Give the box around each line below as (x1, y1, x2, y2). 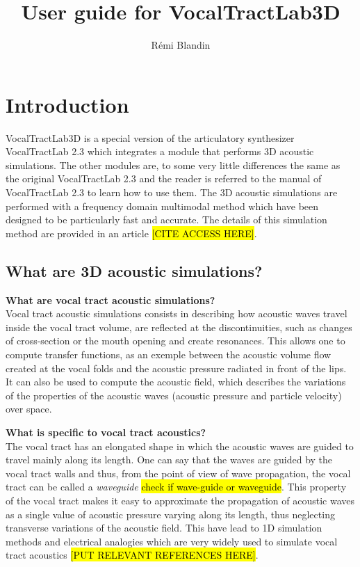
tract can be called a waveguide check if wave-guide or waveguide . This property (6, 479, 347, 494)
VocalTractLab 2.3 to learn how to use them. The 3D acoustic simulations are (6, 185, 338, 200)
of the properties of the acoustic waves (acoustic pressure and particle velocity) (6, 388, 342, 402)
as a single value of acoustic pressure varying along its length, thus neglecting (6, 506, 335, 521)
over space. (6, 401, 52, 416)
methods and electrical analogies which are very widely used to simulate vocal (6, 534, 338, 548)
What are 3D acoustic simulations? (6, 259, 263, 281)
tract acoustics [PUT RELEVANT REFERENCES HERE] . (6, 548, 259, 562)
